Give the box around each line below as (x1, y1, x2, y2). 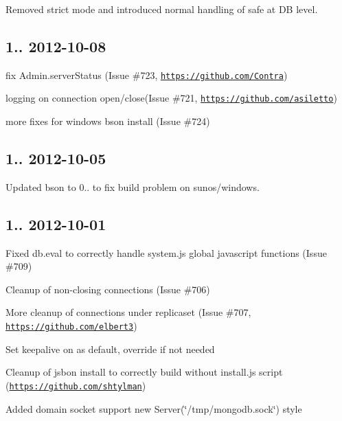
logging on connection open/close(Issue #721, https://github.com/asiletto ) (5, 91, 337, 105)
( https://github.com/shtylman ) (5, 378, 146, 392)
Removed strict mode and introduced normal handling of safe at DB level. (5, 2, 318, 16)
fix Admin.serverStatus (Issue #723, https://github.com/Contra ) (5, 67, 288, 82)
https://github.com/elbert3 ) (5, 319, 137, 333)
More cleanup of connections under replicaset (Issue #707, (5, 305, 251, 319)
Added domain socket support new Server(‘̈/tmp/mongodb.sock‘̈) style (5, 401, 302, 416)
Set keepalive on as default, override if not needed (5, 341, 215, 356)
